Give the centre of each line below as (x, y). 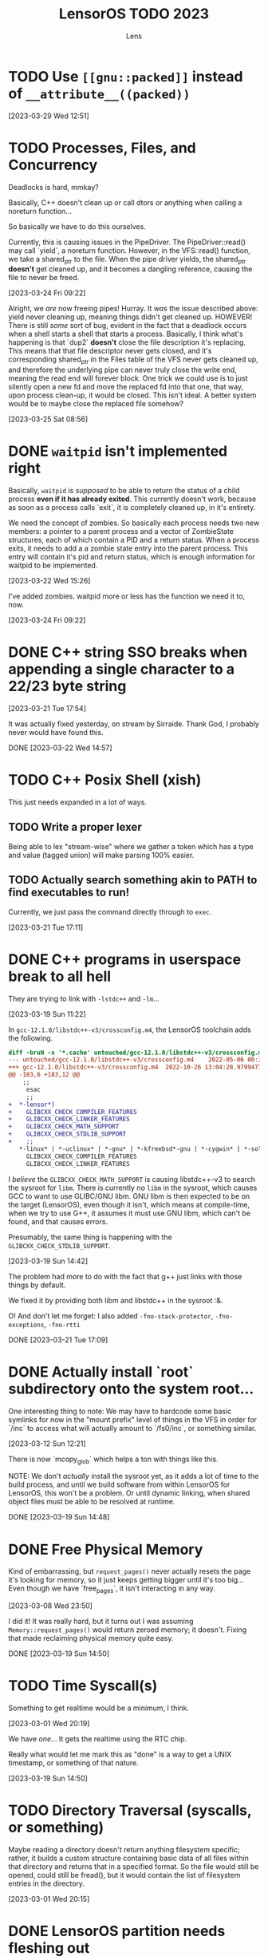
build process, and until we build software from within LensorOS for (119, 1484)
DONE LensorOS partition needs (117, 1931)
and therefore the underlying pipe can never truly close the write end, (122, 370)
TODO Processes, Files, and (102, 148)
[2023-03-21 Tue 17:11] (46, 927)
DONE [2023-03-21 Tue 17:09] (58, 1340)
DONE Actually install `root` (101, 1371)
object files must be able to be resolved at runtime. (92, 1502)
